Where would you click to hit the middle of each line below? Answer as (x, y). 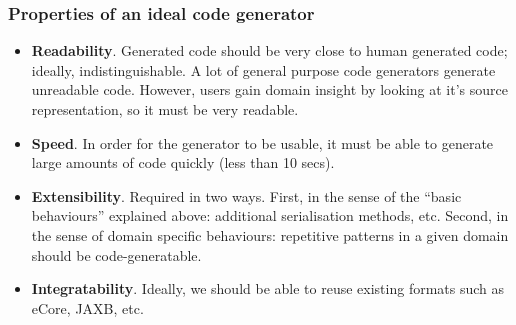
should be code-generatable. (116, 254)
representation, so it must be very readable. (165, 109)
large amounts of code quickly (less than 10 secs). (183, 162)
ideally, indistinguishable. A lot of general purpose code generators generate (263, 69)
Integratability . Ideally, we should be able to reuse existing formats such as (268, 288)
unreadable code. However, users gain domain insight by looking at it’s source (269, 89)
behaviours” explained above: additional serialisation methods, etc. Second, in (270, 215)
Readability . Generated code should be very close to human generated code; (269, 50)
